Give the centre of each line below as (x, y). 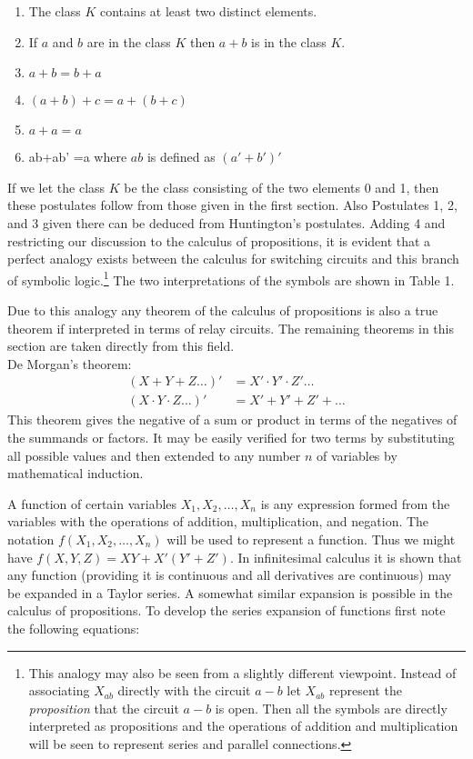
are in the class (129, 41)
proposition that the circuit (104, 708)
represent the (366, 690)
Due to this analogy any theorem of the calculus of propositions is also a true (223, 310)
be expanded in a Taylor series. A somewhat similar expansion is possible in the (230, 592)
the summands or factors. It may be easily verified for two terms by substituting (231, 438)
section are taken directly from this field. (121, 346)
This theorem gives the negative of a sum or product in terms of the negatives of (232, 419)
